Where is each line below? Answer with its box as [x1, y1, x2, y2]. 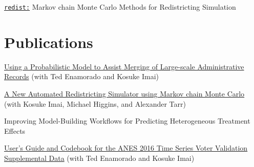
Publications [4, 31, 93, 52]
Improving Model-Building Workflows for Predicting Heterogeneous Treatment [4, 115, 250, 126]
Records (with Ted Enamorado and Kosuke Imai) [4, 71, 159, 82]
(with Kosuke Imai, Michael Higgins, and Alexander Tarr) [4, 98, 186, 109]
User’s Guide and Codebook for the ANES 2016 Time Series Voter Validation [4, 142, 248, 153]
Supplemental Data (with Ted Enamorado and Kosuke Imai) [4, 152, 195, 163]
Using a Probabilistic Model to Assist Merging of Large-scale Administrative [4, 61, 244, 71]
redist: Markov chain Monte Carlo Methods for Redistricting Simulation [4, 2, 236, 12]
